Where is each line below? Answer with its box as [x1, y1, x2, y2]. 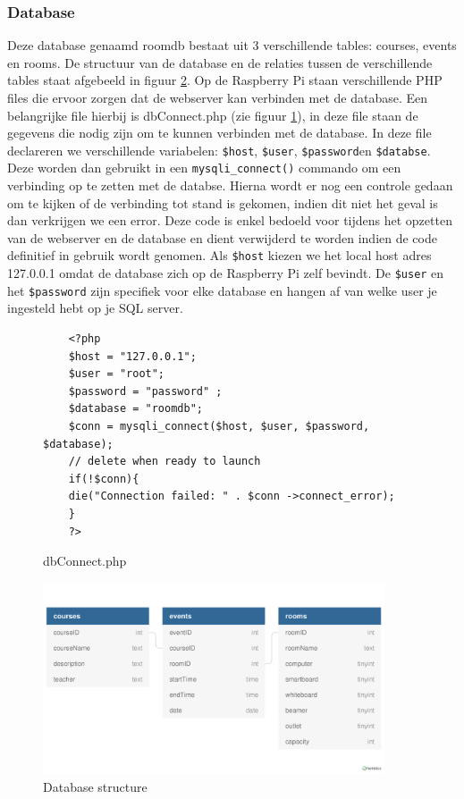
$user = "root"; [68, 367, 165, 381]
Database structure [43, 777, 148, 795]
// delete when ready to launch [68, 455, 261, 468]
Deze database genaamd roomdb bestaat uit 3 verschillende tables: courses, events [7, 36, 457, 55]
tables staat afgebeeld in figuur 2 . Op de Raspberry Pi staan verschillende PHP [7, 71, 443, 89]
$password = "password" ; [68, 384, 223, 398]
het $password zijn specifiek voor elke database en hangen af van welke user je [7, 281, 437, 299]
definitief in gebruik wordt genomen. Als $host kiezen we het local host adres [7, 246, 432, 265]
